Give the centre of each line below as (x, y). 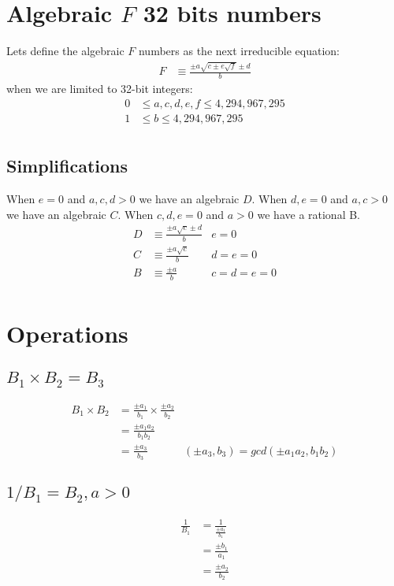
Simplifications (67, 166)
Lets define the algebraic (65, 51)
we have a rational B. (309, 214)
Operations (67, 333)
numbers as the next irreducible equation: (239, 51)
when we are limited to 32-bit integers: (100, 89)
